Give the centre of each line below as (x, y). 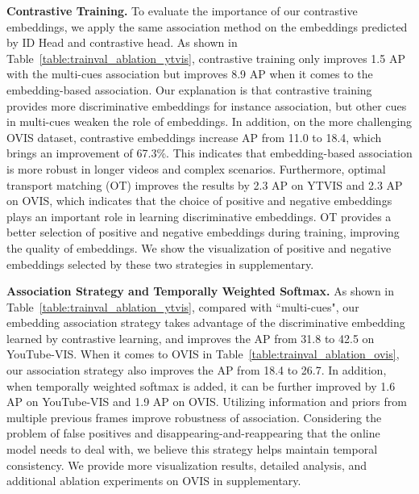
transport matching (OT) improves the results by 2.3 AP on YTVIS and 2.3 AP (205, 184)
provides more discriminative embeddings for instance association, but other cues (207, 105)
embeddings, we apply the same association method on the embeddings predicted (207, 26)
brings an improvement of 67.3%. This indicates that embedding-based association (209, 153)
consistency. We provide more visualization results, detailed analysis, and (187, 465)
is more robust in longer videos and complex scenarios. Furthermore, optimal (196, 168)
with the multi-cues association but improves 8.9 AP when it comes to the (190, 74)
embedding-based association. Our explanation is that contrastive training (189, 89)
